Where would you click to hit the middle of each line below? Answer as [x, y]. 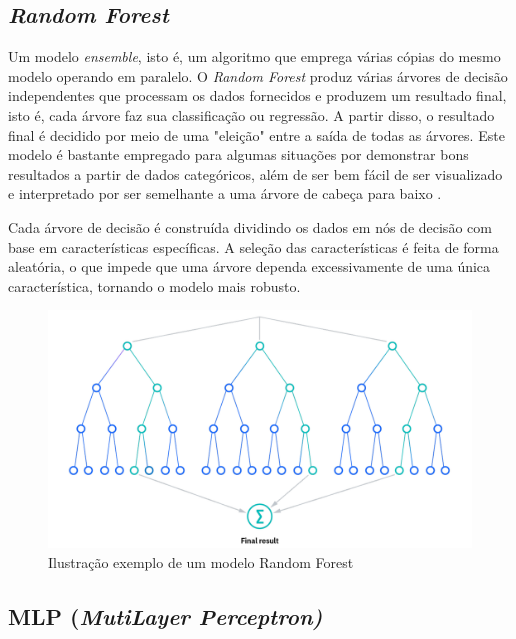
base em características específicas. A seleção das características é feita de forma [253, 246]
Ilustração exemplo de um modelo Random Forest [201, 561]
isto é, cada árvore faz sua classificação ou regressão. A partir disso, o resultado [251, 114]
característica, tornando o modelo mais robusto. [154, 285]
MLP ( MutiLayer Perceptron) [165, 615]
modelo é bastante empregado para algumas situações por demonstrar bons [238, 154]
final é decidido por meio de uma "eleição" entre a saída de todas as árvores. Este [256, 134]
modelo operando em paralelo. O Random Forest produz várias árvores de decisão [258, 75]
